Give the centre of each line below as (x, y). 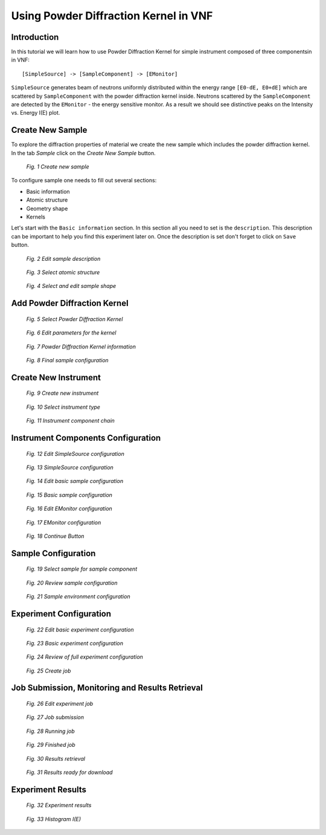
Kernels (36, 217)
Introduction (35, 37)
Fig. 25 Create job (49, 671)
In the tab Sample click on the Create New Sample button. (84, 153)
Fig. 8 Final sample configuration (67, 360)
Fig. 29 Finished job (51, 745)
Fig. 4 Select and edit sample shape (71, 286)
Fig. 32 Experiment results (59, 805)
